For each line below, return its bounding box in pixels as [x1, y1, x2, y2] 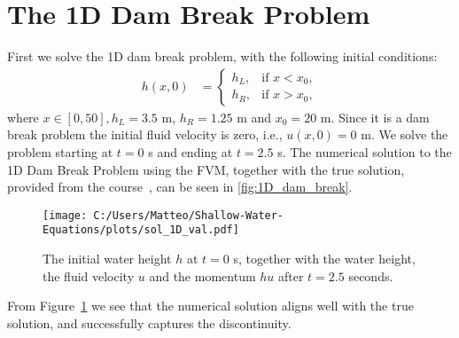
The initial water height [43, 249, 172, 268]
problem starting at [7, 142, 113, 161]
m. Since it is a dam [320, 107, 430, 126]
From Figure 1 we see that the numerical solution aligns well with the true [7, 296, 414, 315]
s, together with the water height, [233, 249, 416, 268]
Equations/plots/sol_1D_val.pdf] [43, 224, 239, 237]
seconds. [348, 266, 393, 285]
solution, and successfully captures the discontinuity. [7, 313, 292, 332]
